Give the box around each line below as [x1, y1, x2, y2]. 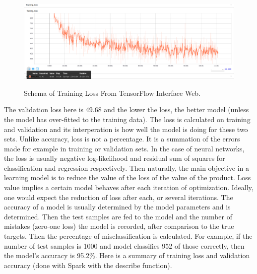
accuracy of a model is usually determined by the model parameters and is [4, 202, 231, 212]
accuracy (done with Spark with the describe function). [4, 260, 172, 270]
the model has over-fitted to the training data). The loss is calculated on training [4, 114, 251, 124]
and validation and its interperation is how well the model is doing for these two [4, 124, 248, 134]
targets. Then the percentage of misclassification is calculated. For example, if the [4, 231, 253, 241]
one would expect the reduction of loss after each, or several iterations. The [4, 192, 233, 202]
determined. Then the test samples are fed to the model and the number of [4, 211, 232, 221]
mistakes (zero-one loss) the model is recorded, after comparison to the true [4, 221, 234, 231]
